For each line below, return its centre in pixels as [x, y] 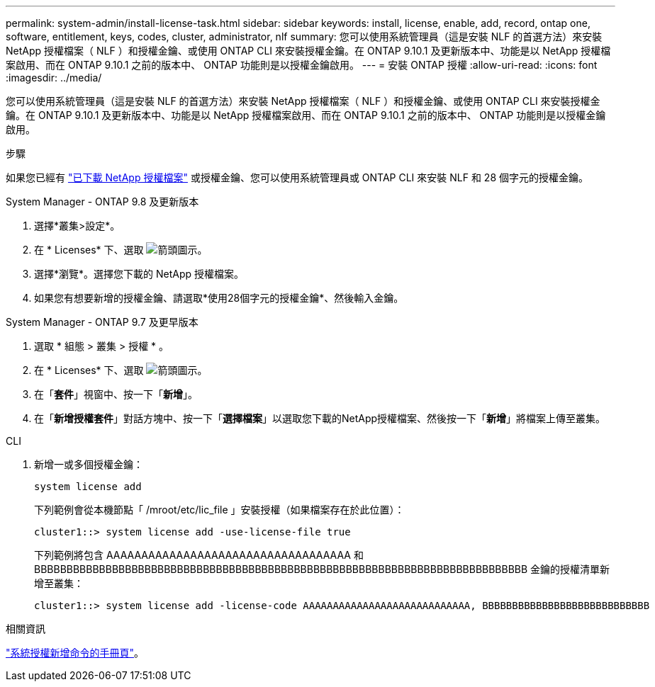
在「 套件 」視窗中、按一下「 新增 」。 [116, 394]
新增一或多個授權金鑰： [89, 464]
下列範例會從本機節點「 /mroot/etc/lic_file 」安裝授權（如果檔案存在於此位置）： [219, 510]
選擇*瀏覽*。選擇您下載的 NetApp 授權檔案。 [139, 274]
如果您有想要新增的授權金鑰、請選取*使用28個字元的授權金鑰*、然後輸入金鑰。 [219, 298]
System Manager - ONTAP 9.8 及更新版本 [102, 201]
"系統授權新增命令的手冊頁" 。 [75, 653]
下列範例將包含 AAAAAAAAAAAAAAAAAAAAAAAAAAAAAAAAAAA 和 [199, 555]
